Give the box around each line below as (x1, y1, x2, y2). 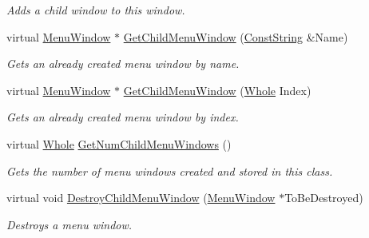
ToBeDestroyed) (284, 189, 363, 206)
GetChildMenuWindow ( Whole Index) (123, 81, 311, 98)
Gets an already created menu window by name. (6, 55, 240, 72)
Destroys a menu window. (6, 216, 133, 232)
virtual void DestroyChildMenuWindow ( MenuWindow (6, 189, 276, 206)
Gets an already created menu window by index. (6, 109, 239, 125)
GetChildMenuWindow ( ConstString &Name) (123, 28, 348, 45)
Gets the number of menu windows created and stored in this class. (6, 162, 333, 179)
